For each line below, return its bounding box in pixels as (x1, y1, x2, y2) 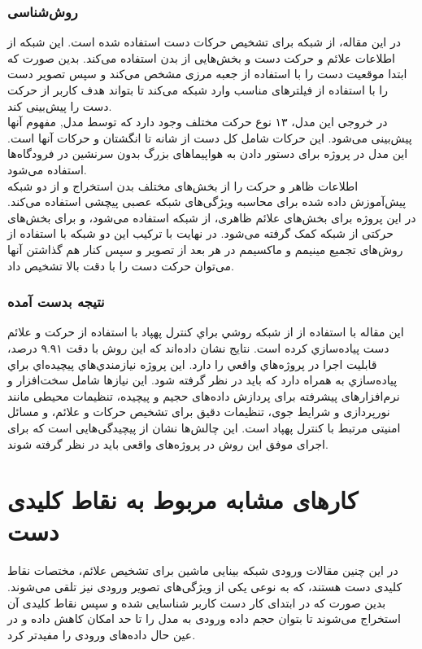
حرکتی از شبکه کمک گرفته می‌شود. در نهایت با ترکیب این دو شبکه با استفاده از (7, 225, 394, 242)
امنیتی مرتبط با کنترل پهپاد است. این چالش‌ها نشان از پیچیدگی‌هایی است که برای (7, 419, 401, 436)
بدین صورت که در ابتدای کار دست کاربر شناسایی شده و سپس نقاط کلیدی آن (7, 594, 386, 611)
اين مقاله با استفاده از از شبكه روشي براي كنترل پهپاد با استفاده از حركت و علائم (7, 323, 404, 340)
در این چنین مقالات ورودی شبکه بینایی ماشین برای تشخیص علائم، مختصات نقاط (7, 562, 398, 579)
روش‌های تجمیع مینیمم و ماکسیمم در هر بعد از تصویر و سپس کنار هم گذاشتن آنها (7, 240, 403, 257)
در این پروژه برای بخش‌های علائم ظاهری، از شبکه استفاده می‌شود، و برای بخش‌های (7, 208, 416, 226)
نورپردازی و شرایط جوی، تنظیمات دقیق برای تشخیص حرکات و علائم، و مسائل (7, 403, 390, 420)
